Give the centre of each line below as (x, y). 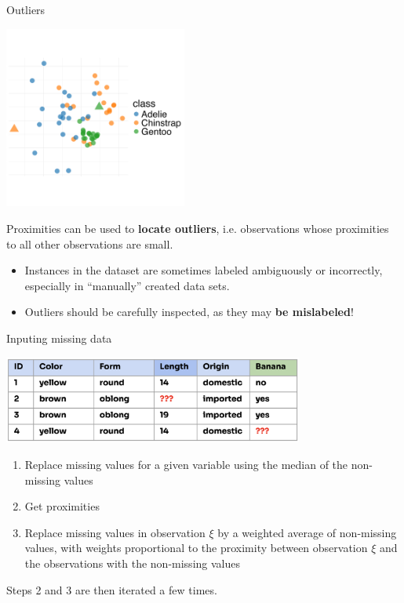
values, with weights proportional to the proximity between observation (196, 548)
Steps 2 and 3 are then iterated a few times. (112, 589)
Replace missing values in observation (115, 532)
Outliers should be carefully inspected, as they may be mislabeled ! (189, 312)
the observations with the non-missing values (132, 563)
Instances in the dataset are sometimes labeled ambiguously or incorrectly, (204, 270)
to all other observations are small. (90, 243)
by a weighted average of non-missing (307, 532)
